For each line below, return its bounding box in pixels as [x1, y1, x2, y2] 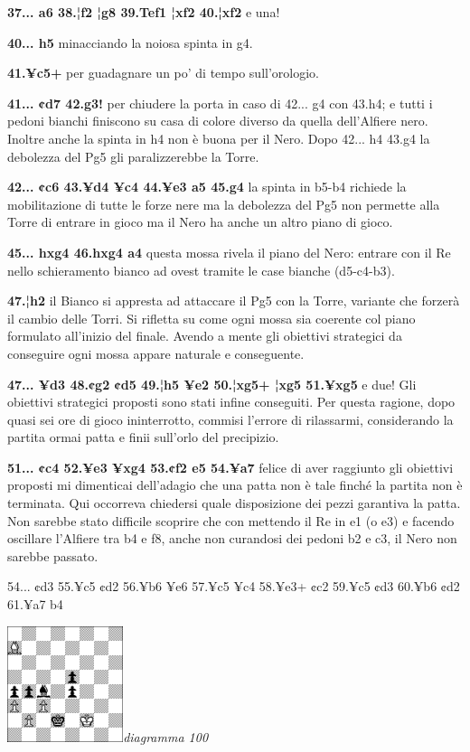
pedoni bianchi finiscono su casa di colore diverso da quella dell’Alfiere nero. [7, 111, 428, 130]
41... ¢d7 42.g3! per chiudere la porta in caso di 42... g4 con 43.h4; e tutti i [7, 93, 433, 112]
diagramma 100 [123, 727, 209, 746]
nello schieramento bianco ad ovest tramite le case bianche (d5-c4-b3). [7, 260, 395, 279]
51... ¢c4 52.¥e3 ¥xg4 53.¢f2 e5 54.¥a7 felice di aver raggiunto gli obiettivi [7, 457, 454, 476]
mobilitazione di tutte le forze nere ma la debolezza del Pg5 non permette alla [7, 194, 440, 213]
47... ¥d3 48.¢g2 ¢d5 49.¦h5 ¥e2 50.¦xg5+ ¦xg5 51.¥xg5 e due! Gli [7, 374, 417, 393]
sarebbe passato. [7, 546, 99, 565]
